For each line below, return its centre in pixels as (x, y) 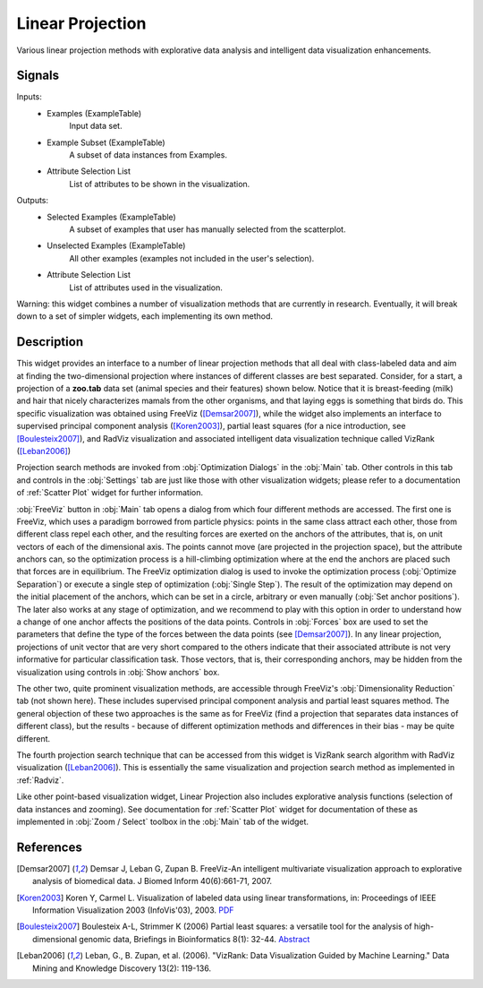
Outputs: (33, 201)
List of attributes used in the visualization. (146, 288)
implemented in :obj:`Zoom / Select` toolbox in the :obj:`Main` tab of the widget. (162, 821)
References (49, 847)
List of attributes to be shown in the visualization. (160, 184)
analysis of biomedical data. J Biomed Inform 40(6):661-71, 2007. (153, 881)
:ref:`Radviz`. (40, 780)
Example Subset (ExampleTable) (106, 142)
